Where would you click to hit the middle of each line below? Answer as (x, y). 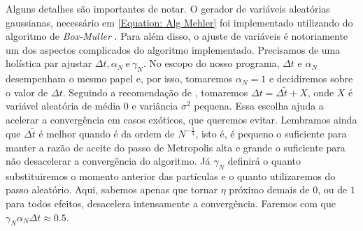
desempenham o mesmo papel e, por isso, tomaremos (119, 79)
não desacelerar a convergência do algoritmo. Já (108, 161)
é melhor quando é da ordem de (107, 133)
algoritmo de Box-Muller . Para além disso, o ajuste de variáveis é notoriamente (177, 36)
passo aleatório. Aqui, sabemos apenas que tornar (112, 189)
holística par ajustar (49, 63)
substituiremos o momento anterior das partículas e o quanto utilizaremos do (171, 176)
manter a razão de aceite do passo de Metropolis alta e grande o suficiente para (176, 147)
